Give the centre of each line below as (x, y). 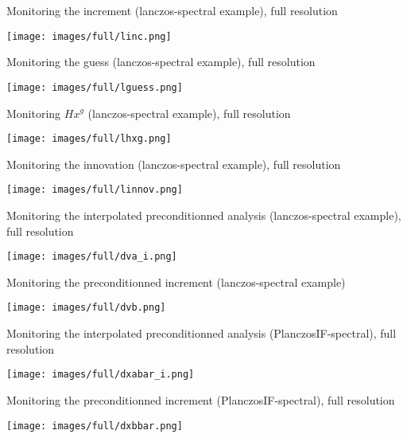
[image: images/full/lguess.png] (95, 87)
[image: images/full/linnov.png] (95, 190)
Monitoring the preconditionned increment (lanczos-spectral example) (176, 282)
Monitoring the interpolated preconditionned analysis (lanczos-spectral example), (204, 215)
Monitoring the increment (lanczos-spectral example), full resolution (172, 10)
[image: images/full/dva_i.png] (92, 257)
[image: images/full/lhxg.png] (89, 139)
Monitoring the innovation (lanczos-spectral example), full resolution (174, 164)
